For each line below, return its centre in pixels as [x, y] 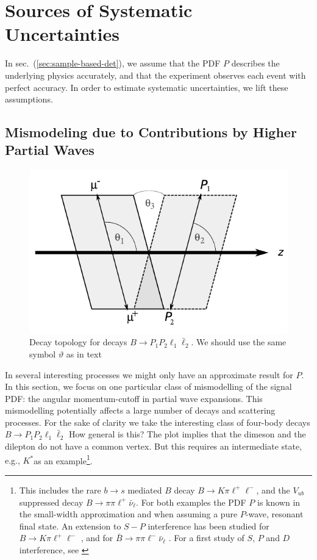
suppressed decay [51, 502]
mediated [145, 490]
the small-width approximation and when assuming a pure [128, 514]
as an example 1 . [63, 459]
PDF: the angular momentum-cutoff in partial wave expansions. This [134, 398]
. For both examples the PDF [191, 502]
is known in [279, 502]
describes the [255, 63]
